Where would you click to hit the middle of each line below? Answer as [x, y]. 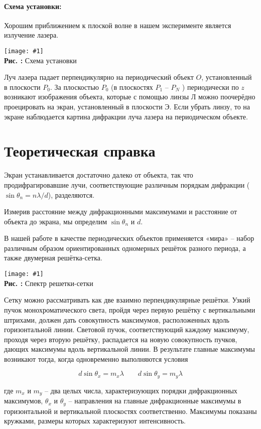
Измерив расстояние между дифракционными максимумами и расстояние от [121, 211]
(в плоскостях [132, 87]
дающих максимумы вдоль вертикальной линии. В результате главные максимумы [129, 349]
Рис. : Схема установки [40, 60]
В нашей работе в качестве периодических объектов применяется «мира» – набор [129, 238]
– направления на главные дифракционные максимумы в [155, 401]
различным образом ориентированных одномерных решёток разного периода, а [125, 248]
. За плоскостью [75, 87]
